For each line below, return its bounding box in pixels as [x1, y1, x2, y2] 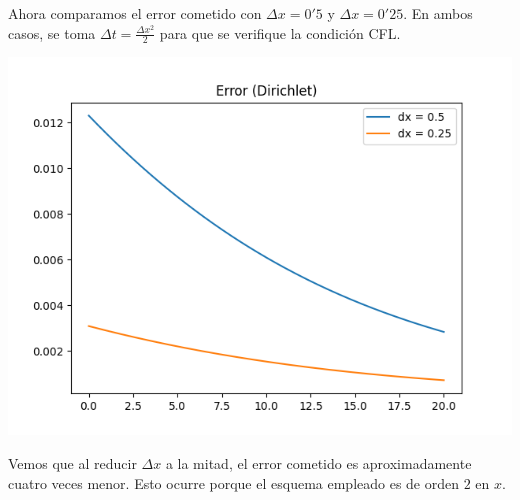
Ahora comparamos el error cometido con [8, 3, 262, 23]
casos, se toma [8, 22, 96, 43]
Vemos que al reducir [8, 453, 137, 474]
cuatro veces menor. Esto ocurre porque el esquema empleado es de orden [8, 472, 460, 493]
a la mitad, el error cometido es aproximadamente [165, 453, 472, 474]
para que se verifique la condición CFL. [159, 22, 401, 43]
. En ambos [403, 3, 473, 23]
